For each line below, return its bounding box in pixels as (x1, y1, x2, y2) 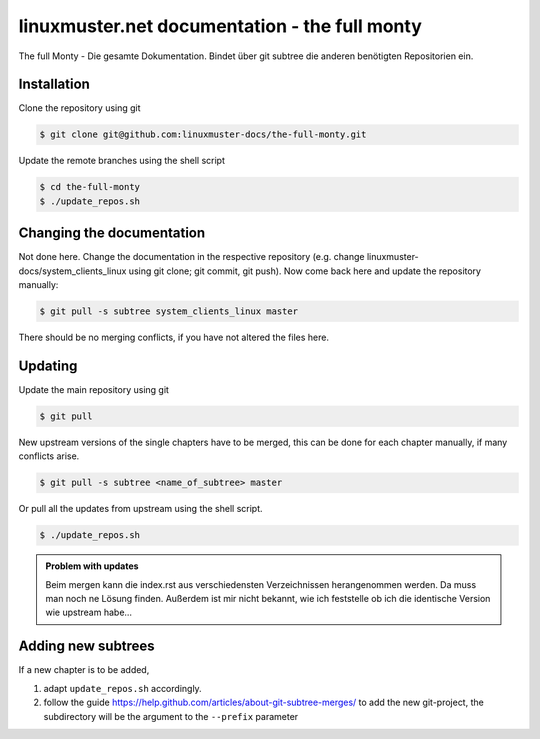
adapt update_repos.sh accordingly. (43, 682, 202, 694)
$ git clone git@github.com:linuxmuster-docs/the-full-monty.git (39, 129, 367, 140)
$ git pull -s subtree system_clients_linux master (39, 306, 299, 317)
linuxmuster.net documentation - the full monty (18, 15, 422, 37)
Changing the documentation (18, 225, 206, 242)
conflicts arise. (18, 450, 80, 462)
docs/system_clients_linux (18, 265, 127, 277)
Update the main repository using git (18, 383, 170, 395)
